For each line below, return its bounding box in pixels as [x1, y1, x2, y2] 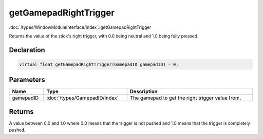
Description [130, 88, 158, 95]
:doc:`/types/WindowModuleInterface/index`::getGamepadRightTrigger [9, 24, 151, 30]
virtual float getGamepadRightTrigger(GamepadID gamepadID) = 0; [19, 61, 179, 67]
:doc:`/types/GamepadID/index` [46, 95, 119, 102]
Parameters [9, 76, 45, 84]
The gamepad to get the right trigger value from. [130, 95, 241, 102]
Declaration [9, 46, 45, 54]
